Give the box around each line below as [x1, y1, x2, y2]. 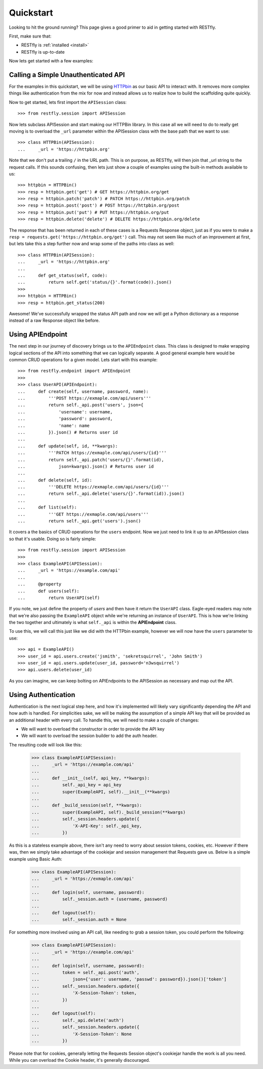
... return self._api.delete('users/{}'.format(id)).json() [18, 491, 185, 497]
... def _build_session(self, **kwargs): [31, 802, 142, 808]
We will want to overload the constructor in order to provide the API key [21, 726, 165, 732]
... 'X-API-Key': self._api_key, [31, 823, 142, 829]
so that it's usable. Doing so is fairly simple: [9, 536, 96, 542]
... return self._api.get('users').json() [18, 518, 141, 524]
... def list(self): [18, 505, 77, 510]
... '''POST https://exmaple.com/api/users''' [18, 395, 151, 401]
